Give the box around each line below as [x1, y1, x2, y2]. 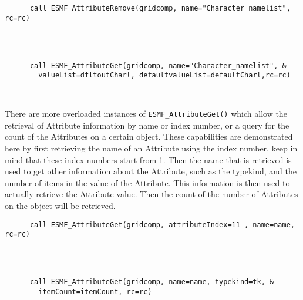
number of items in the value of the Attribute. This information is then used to [5, 176, 290, 188]
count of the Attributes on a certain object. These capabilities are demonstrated [5, 130, 293, 143]
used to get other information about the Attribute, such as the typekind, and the [5, 165, 297, 177]
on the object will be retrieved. [5, 200, 116, 212]
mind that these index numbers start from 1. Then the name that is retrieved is [5, 153, 292, 166]
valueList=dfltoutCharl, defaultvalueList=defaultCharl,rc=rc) [38, 71, 291, 80]
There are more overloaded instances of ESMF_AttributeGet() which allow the [5, 107, 287, 120]
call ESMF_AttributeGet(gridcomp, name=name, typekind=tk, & [29, 277, 274, 286]
